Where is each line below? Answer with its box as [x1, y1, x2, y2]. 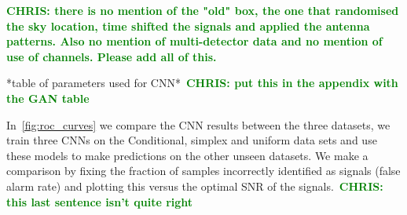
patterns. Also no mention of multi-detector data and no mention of [6, 33, 383, 49]
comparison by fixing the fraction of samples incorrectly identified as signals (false [6, 162, 401, 179]
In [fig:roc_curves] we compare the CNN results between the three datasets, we [6, 116, 390, 133]
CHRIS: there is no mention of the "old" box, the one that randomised [6, 2, 399, 18]
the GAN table [6, 89, 90, 106]
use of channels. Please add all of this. [6, 48, 217, 64]
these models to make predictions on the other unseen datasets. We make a [6, 147, 368, 163]
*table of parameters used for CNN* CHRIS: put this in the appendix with [6, 75, 398, 91]
